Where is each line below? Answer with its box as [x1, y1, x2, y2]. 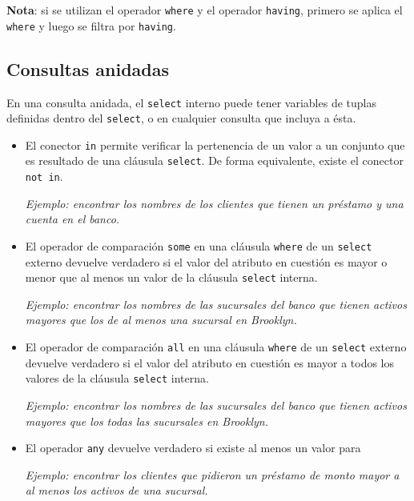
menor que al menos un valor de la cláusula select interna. [25, 269, 318, 286]
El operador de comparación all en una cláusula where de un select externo [25, 339, 407, 355]
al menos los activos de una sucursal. [25, 482, 208, 499]
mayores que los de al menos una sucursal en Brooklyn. [25, 311, 297, 328]
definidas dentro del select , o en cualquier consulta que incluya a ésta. [6, 110, 356, 126]
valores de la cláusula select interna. [25, 370, 209, 387]
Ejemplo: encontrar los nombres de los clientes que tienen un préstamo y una [25, 194, 404, 211]
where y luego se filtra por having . [6, 17, 176, 34]
